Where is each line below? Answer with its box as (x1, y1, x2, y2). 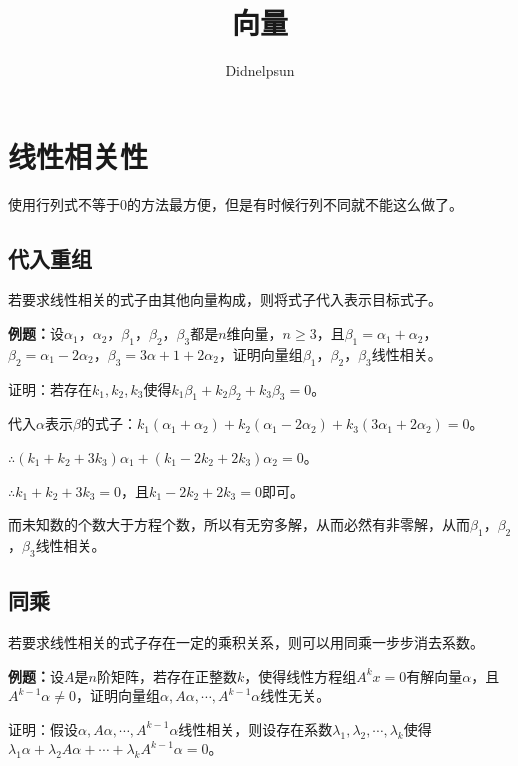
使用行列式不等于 (8, 193, 120, 214)
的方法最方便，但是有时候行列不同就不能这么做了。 (127, 193, 463, 214)
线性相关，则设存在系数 (178, 718, 333, 739)
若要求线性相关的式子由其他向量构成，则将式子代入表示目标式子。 (8, 289, 442, 310)
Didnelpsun (225, 60, 295, 81)
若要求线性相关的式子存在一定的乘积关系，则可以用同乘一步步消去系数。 (8, 632, 484, 653)
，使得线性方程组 (244, 665, 357, 686)
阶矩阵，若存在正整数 (96, 665, 237, 686)
